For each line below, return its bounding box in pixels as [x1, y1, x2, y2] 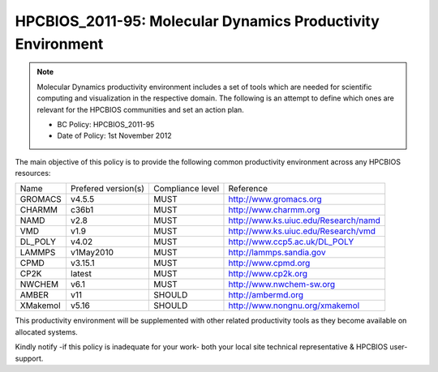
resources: [15, 169, 51, 178]
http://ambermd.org [228, 289, 304, 301]
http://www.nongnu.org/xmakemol [228, 300, 360, 311]
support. [15, 353, 44, 363]
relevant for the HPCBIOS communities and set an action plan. [36, 105, 245, 114]
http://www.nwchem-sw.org [228, 279, 336, 290]
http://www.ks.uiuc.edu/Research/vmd [228, 225, 376, 237]
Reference [228, 183, 268, 195]
